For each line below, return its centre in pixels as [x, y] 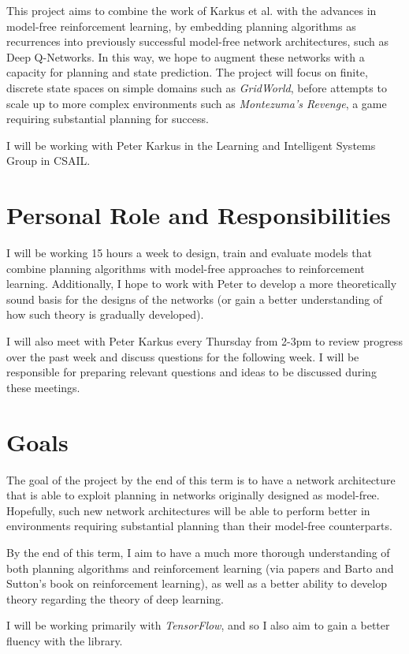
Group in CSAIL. [48, 161]
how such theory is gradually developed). [105, 314]
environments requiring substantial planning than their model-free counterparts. [199, 526]
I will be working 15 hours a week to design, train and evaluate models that [189, 253]
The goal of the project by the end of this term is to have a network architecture [201, 479]
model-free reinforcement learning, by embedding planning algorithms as [181, 26]
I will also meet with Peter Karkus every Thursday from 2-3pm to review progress [204, 341]
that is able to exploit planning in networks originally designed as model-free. [193, 495]
